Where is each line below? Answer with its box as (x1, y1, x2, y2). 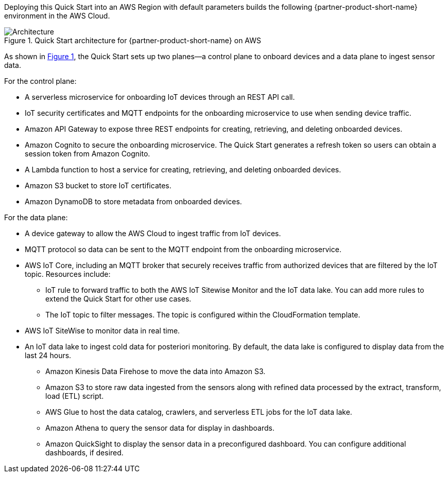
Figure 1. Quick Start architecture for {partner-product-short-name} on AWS (4, 36, 262, 45)
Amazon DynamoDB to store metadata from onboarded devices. (25, 197, 242, 206)
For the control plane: (4, 77, 77, 85)
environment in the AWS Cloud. (4, 11, 110, 20)
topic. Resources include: (25, 270, 111, 278)
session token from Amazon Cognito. (25, 149, 150, 158)
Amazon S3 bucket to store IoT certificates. (25, 181, 171, 190)
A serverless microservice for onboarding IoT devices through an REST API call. (25, 93, 295, 101)
